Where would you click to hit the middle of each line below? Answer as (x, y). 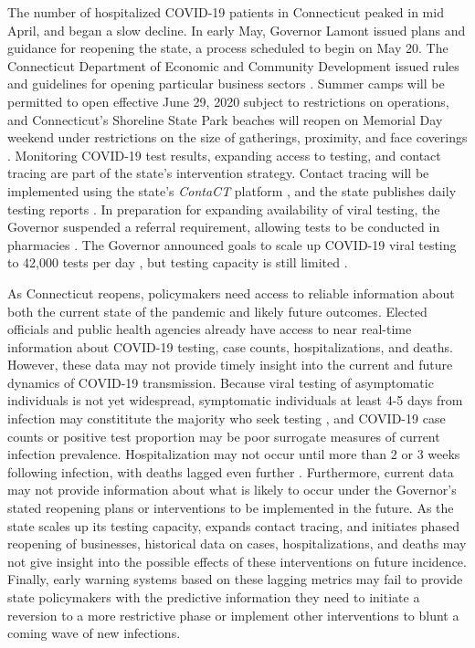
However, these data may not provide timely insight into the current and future (230, 365)
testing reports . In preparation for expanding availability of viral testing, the (224, 209)
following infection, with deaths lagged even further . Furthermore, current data (231, 471)
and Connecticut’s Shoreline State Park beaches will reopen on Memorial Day (225, 119)
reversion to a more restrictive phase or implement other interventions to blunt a (233, 615)
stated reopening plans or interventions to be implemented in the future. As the (231, 508)
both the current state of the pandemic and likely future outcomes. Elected (217, 311)
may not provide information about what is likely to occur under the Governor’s (232, 490)
